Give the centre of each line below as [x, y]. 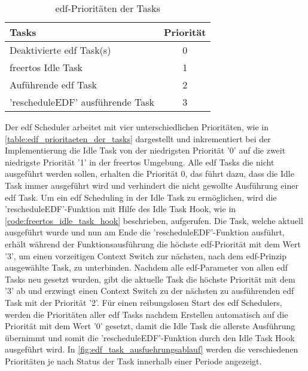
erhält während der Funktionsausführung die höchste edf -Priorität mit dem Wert [153, 243]
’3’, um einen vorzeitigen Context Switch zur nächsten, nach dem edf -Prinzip [146, 255]
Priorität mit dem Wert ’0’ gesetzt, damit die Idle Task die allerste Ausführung [150, 326]
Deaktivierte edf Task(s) [60, 50]
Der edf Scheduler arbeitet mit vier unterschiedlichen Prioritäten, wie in [137, 127]
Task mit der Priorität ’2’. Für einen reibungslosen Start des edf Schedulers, [144, 302]
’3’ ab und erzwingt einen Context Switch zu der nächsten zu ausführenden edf [150, 291]
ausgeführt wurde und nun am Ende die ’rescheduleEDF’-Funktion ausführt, [145, 232]
